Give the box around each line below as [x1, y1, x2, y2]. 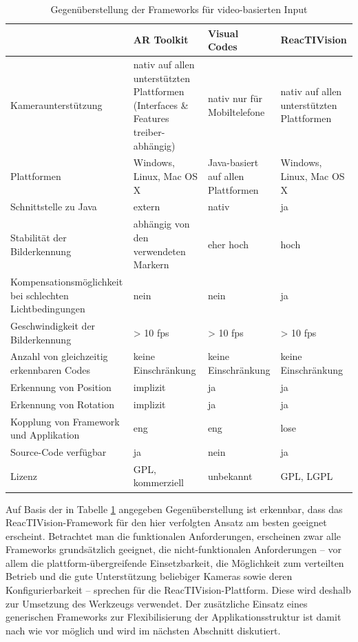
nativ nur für [207, 91, 262, 106]
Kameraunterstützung [10, 97, 103, 112]
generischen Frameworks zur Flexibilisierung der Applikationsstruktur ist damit [6, 610, 341, 624]
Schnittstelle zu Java [10, 199, 97, 214]
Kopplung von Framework [10, 414, 120, 428]
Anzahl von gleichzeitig [10, 349, 108, 363]
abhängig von [133, 217, 190, 231]
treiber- [133, 125, 165, 139]
